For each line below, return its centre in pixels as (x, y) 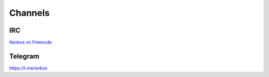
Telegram (24, 56)
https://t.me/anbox (28, 68)
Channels (29, 13)
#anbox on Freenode (31, 42)
